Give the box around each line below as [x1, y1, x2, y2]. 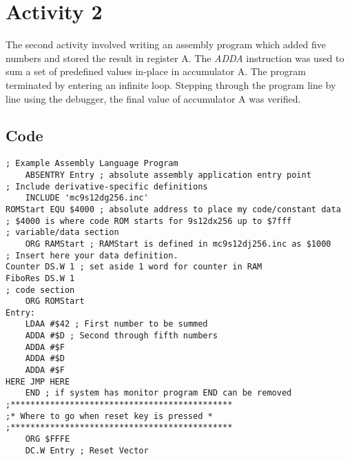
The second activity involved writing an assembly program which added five [6, 37, 327, 52]
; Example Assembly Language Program [6, 158, 178, 169]
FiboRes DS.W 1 [6, 273, 75, 283]
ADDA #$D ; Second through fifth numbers [25, 331, 218, 341]
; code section [6, 285, 75, 295]
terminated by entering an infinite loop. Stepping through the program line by [6, 77, 336, 92]
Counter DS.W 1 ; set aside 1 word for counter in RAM [6, 262, 262, 272]
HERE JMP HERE [6, 376, 70, 387]
